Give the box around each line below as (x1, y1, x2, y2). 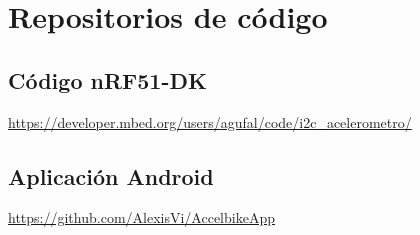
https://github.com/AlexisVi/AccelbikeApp (8, 207, 275, 228)
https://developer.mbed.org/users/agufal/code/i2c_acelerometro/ (8, 111, 412, 132)
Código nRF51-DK (8, 64, 207, 95)
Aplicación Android (8, 160, 214, 191)
